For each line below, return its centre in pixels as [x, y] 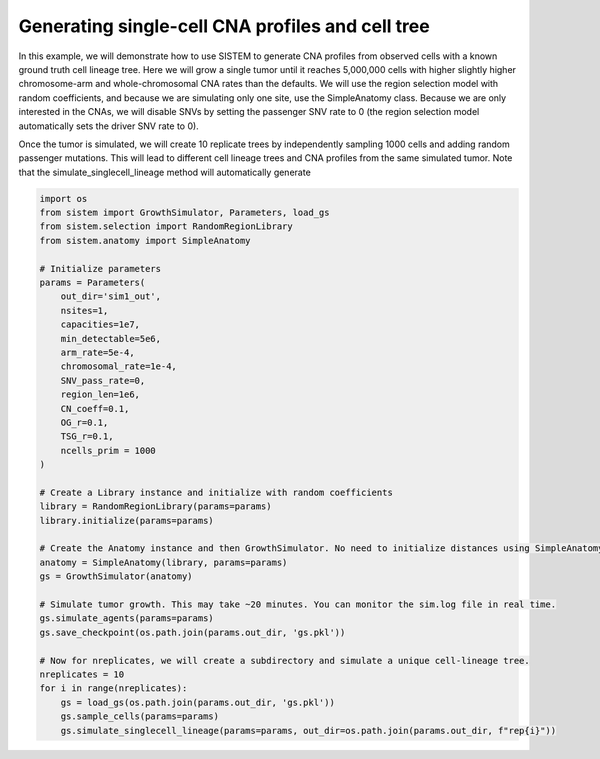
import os [63, 198]
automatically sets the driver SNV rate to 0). [108, 126]
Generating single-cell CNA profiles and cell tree [224, 26]
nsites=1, [84, 310]
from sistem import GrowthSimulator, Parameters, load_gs [184, 213]
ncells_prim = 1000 [108, 450]
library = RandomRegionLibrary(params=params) [155, 506]
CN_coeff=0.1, [95, 408]
